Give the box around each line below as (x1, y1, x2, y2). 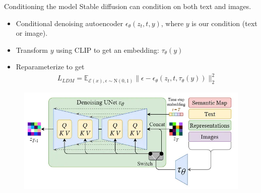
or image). (16, 28, 48, 38)
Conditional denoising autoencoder (16, 18, 123, 28)
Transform (16, 44, 48, 55)
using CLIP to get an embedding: (56, 44, 159, 55)
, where (161, 18, 184, 28)
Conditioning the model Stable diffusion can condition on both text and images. (4, 1, 251, 11)
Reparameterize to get (16, 61, 85, 72)
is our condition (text (191, 18, 257, 28)
